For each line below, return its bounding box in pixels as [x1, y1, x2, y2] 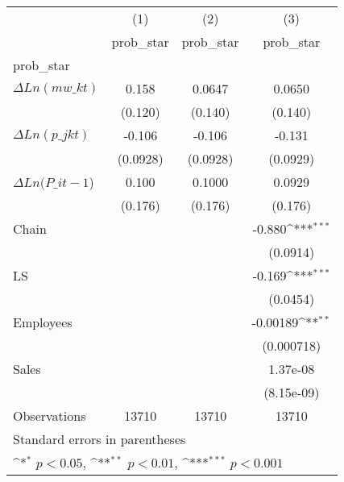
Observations [13, 406, 86, 425]
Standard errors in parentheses [13, 430, 186, 448]
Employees [13, 313, 73, 331]
